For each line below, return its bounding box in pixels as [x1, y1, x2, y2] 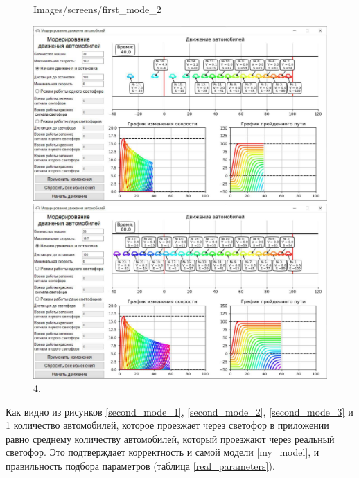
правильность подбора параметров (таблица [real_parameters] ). [6, 459, 275, 473]
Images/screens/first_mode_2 [33, 2, 161, 16]
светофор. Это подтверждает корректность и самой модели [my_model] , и [6, 445, 319, 459]
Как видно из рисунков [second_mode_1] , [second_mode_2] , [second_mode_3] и [6, 404, 353, 418]
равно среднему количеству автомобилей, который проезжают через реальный [6, 431, 335, 445]
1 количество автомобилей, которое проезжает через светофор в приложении [6, 418, 329, 432]
